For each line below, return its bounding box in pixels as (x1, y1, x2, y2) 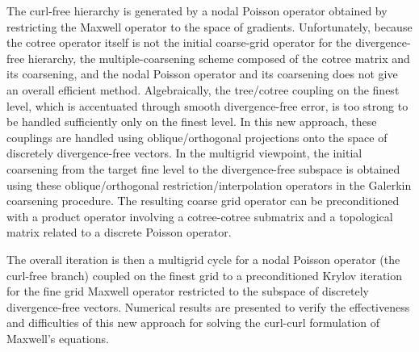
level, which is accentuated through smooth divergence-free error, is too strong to (6, 97, 409, 114)
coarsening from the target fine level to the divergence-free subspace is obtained (6, 160, 400, 177)
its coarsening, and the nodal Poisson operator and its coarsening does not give (6, 65, 398, 82)
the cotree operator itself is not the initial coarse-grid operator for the (6, 34, 352, 51)
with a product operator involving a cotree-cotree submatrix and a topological (6, 207, 393, 224)
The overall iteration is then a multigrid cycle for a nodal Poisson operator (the (6, 250, 400, 267)
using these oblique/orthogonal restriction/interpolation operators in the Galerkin (6, 176, 412, 193)
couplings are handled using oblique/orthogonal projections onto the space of (6, 128, 388, 145)
